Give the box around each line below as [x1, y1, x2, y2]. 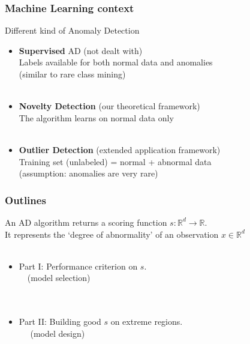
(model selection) [27, 271, 91, 284]
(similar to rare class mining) [19, 68, 126, 80]
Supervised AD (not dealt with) [19, 44, 143, 56]
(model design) [30, 327, 85, 339]
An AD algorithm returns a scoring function [5, 216, 167, 228]
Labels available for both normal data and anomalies [19, 56, 213, 68]
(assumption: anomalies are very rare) [19, 167, 158, 180]
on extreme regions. [110, 315, 183, 328]
